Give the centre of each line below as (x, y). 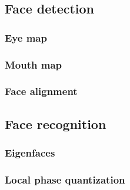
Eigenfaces (30, 153)
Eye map (26, 37)
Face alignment (41, 91)
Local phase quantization (65, 179)
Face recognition (56, 123)
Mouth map (34, 64)
